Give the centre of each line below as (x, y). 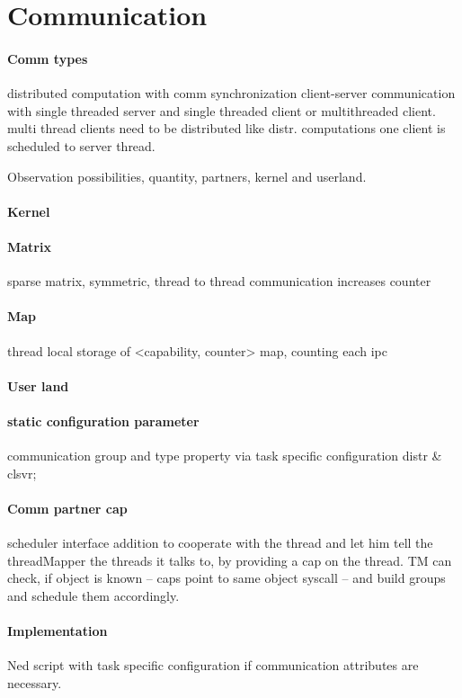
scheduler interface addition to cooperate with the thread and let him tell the (220, 543)
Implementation (58, 631)
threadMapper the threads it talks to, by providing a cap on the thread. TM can (230, 560)
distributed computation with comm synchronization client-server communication (231, 93)
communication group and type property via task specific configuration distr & (225, 456)
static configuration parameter (103, 421)
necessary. (35, 682)
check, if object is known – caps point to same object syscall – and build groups (227, 578)
